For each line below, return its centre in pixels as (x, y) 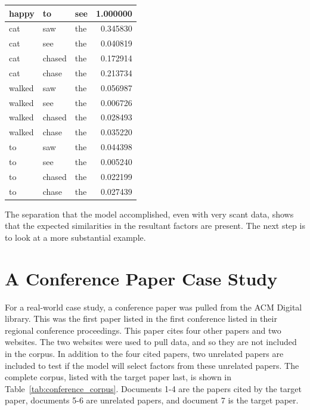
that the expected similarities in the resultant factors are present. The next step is (155, 226)
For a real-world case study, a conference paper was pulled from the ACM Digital (154, 307)
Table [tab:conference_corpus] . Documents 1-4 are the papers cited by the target (154, 388)
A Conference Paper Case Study (141, 278)
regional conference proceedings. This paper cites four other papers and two (143, 330)
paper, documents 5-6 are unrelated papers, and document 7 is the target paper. (152, 400)
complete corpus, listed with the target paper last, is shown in (118, 377)
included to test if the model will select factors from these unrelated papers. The (152, 365)
